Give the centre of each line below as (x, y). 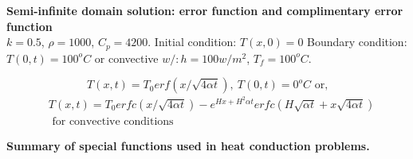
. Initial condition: (192, 42)
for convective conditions (113, 121)
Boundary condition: (357, 42)
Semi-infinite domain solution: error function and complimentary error (205, 10)
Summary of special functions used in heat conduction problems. (188, 145)
